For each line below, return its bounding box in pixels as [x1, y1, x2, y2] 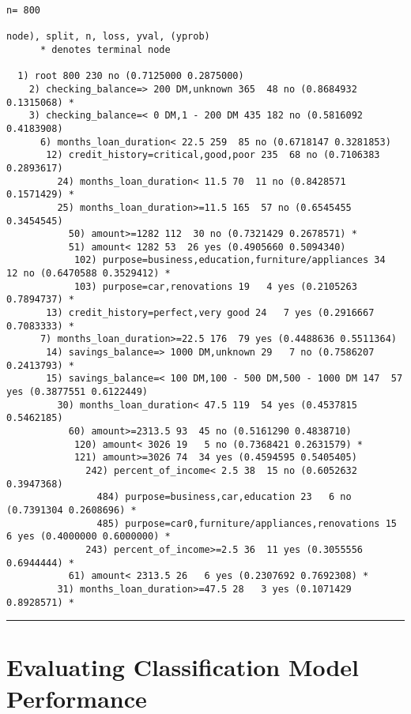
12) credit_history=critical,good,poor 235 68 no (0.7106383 [46, 149, 380, 161]
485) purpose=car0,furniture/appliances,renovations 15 [96, 517, 397, 529]
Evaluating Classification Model [6, 651, 360, 683]
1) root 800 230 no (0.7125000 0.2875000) [17, 70, 244, 82]
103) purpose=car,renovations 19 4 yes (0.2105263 [74, 280, 357, 292]
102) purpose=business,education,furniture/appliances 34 [74, 254, 386, 266]
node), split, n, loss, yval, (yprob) [6, 31, 210, 43]
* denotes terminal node [40, 43, 171, 55]
